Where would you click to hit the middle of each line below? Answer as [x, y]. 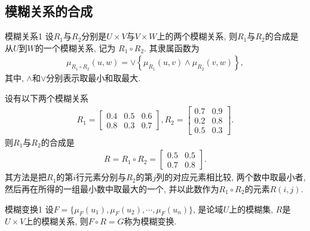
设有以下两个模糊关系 [47, 98]
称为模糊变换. [150, 221]
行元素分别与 [101, 177]
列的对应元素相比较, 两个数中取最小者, [231, 177]
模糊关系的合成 [49, 11]
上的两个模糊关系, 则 [197, 36]
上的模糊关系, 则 [56, 221]
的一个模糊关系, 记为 [75, 47]
